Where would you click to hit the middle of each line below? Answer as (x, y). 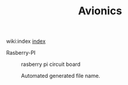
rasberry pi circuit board (51, 64)
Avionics (100, 11)
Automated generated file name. (61, 76)
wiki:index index (26, 41)
